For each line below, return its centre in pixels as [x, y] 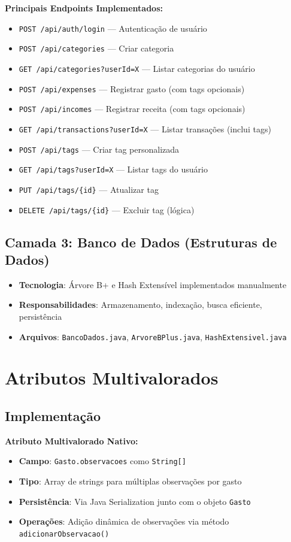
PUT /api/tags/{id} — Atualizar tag [89, 189]
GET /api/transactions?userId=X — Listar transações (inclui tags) [145, 128]
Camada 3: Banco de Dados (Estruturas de [141, 242]
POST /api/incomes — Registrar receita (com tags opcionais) [132, 109]
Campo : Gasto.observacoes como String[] [102, 461]
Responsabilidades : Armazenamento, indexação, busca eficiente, [140, 305]
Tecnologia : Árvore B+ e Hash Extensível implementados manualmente [153, 284]
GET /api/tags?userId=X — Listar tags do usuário [113, 169]
